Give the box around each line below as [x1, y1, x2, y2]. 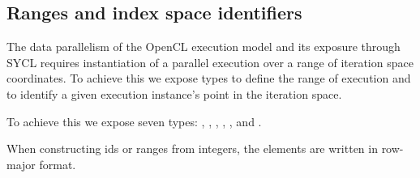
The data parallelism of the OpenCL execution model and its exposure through [6, 38, 401, 55]
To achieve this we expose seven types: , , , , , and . [6, 112, 262, 129]
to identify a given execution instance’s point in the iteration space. [6, 85, 342, 102]
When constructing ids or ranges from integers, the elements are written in [6, 140, 378, 157]
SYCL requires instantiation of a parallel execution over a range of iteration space [6, 53, 414, 70]
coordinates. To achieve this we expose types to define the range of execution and [6, 70, 411, 87]
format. [39, 155, 76, 172]
